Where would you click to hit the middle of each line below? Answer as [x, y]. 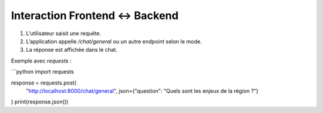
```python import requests [42, 72]
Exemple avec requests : [41, 61]
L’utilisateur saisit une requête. [64, 33]
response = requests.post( [44, 83]
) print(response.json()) [40, 102]
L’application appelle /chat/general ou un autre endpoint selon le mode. [114, 41]
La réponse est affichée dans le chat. [72, 50]
